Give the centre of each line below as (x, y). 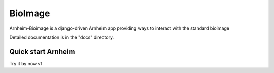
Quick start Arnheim (42, 52)
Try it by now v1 (26, 63)
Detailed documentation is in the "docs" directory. (62, 37)
